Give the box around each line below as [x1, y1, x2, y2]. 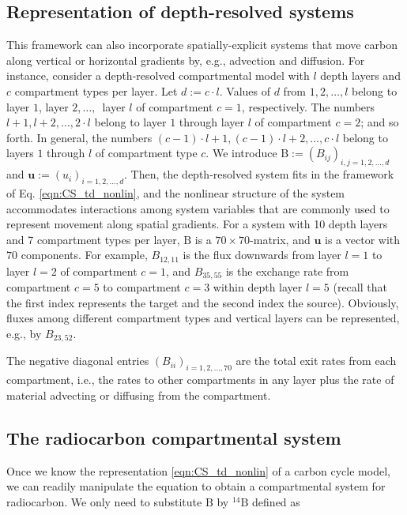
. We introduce [205, 145, 277, 161]
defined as [252, 493, 300, 509]
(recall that [333, 279, 387, 295]
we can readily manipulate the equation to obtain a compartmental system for [6, 478, 386, 494]
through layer [179, 114, 244, 130]
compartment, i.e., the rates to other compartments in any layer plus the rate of [6, 371, 394, 388]
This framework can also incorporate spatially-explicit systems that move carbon [6, 36, 398, 53]
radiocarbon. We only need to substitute [6, 493, 202, 509]
